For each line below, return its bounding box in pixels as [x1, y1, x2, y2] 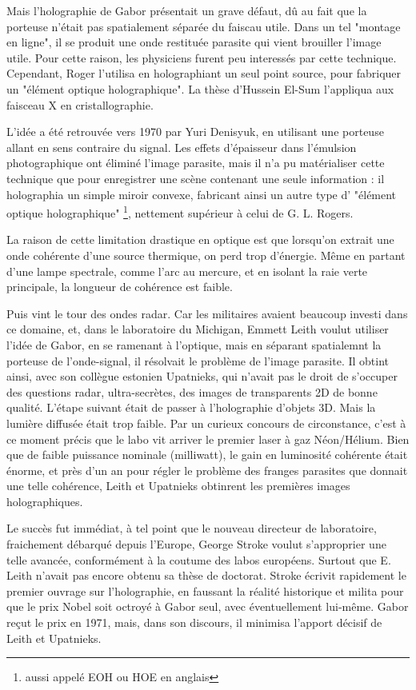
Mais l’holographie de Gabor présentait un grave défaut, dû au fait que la [6, 2, 367, 18]
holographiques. [6, 493, 83, 509]
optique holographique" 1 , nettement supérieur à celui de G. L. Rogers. [6, 202, 354, 221]
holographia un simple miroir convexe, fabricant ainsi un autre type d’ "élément [6, 185, 397, 202]
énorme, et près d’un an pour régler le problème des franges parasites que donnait [6, 461, 408, 478]
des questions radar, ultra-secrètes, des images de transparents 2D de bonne [6, 383, 378, 400]
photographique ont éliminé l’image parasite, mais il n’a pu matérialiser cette [6, 154, 385, 171]
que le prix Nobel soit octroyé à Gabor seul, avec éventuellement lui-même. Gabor [6, 598, 409, 615]
